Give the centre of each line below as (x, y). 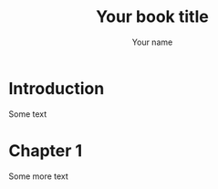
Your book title (152, 17)
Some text (28, 114)
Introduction (57, 88)
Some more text (39, 176)
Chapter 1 (46, 150)
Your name (152, 42)
